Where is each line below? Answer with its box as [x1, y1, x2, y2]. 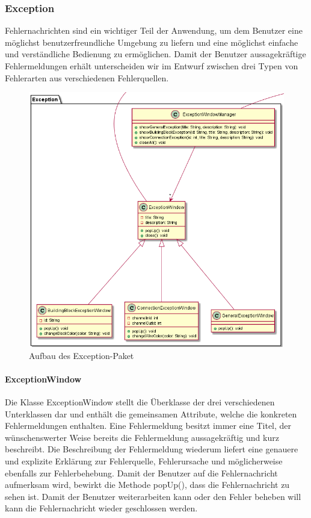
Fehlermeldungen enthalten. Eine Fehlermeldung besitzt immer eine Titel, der [5, 419, 292, 432]
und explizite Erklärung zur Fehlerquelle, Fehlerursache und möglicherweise [5, 454, 283, 467]
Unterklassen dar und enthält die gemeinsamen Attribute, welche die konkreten [5, 407, 297, 420]
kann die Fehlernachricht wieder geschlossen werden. [5, 502, 198, 514]
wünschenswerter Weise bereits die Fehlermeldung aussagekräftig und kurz [5, 431, 279, 443]
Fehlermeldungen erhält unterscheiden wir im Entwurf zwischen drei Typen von [5, 60, 298, 72]
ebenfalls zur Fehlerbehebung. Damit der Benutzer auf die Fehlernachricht [5, 466, 278, 479]
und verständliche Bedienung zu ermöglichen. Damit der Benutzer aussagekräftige [5, 48, 306, 60]
